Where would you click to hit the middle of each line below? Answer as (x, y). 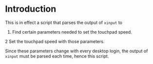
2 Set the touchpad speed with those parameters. (55, 41)
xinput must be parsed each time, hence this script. (57, 56)
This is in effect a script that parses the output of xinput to (64, 22)
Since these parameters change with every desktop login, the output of (76, 51)
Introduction (31, 9)
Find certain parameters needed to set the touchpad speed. (72, 32)
